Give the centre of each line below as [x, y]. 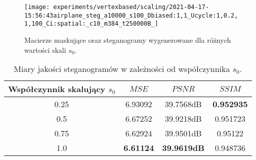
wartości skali [45, 50]
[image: [37, 7]
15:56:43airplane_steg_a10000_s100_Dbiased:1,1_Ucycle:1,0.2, [131, 15]
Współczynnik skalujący [57, 89]
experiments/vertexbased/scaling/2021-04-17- [131, 7]
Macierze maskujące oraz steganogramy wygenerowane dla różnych [128, 39]
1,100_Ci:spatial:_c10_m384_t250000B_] [91, 24]
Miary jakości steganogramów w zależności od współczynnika [122, 69]
